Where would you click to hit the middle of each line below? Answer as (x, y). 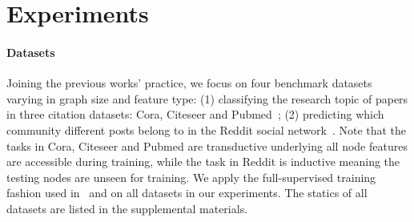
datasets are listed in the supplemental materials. (127, 208)
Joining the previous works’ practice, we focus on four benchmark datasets (189, 83)
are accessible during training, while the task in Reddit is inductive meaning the (203, 161)
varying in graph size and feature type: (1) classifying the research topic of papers (207, 98)
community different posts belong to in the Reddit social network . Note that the (207, 129)
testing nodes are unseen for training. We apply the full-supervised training (191, 177)
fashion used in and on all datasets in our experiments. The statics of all (187, 193)
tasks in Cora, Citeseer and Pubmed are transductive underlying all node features (207, 145)
